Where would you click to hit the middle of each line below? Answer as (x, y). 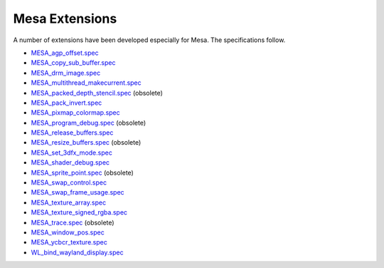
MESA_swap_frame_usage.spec (78, 192)
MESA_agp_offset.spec (65, 53)
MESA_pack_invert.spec (66, 103)
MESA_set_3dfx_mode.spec (72, 153)
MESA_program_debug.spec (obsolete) (89, 123)
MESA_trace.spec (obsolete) (73, 222)
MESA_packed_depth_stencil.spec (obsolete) (97, 93)
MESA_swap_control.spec (69, 182)
